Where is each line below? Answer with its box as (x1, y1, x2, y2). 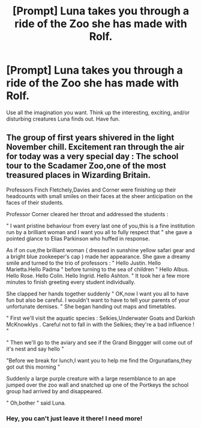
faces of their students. (6, 199, 64, 206)
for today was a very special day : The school (6, 151, 179, 161)
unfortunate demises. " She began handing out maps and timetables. (6, 303, 176, 310)
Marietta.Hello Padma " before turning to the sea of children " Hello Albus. (6, 265, 190, 273)
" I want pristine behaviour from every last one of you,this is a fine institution (6, 222, 195, 229)
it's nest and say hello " (6, 345, 64, 352)
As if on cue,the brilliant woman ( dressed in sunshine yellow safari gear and (6, 246, 195, 253)
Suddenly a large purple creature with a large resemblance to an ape (6, 375, 176, 382)
